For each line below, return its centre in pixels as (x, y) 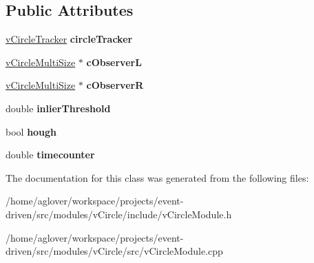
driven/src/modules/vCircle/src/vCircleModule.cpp (114, 251)
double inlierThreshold (58, 108)
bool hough (31, 131)
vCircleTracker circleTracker (69, 39)
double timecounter (50, 155)
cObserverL (114, 62)
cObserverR (115, 85)
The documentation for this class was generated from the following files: (157, 177)
